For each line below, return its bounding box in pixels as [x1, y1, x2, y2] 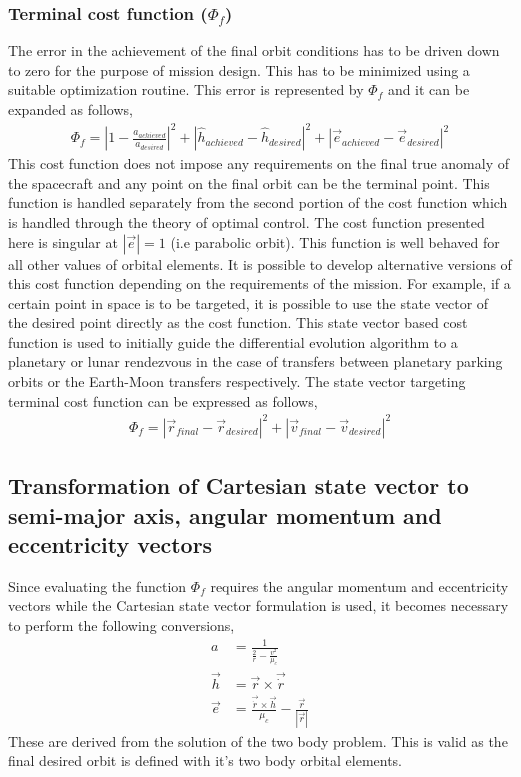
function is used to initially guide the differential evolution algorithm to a [8, 331, 458, 352]
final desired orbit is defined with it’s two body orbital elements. [8, 750, 403, 771]
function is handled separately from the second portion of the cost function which [8, 192, 508, 213]
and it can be [387, 79, 470, 100]
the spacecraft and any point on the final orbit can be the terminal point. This [8, 172, 490, 193]
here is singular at [8, 231, 118, 252]
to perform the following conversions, [8, 614, 235, 635]
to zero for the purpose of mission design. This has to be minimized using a [8, 59, 470, 80]
